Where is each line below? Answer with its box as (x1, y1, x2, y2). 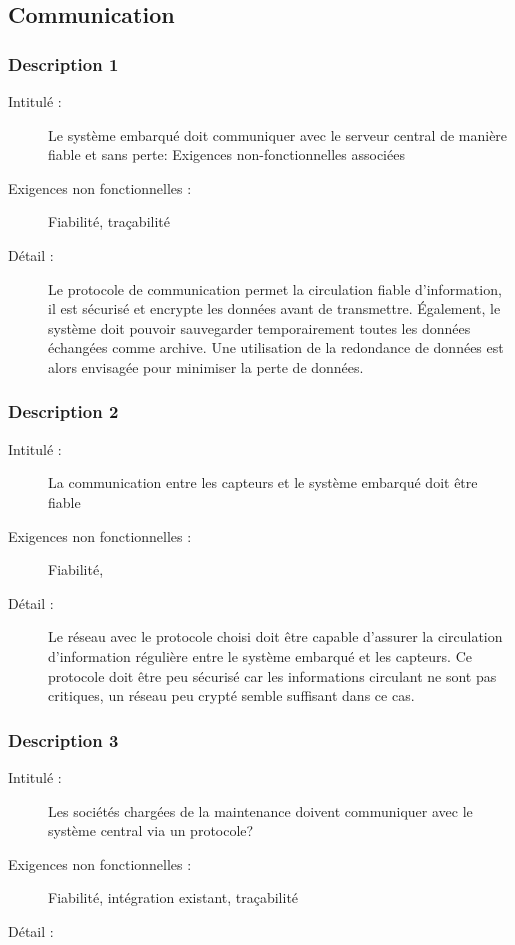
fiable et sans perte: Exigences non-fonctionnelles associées (48, 144, 405, 165)
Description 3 (8, 727, 119, 752)
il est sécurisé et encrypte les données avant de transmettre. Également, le (48, 298, 501, 319)
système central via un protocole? (48, 820, 254, 841)
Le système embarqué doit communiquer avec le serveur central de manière (48, 124, 508, 145)
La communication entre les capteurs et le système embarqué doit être (48, 472, 478, 493)
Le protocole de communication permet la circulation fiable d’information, (48, 278, 502, 299)
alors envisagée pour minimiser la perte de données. (48, 356, 364, 377)
